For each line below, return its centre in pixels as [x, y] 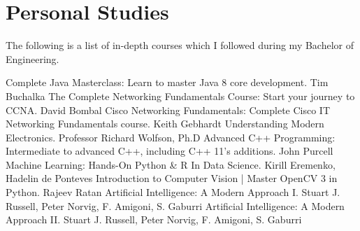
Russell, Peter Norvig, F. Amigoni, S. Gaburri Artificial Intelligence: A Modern [175, 205]
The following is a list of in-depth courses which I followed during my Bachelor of [180, 45]
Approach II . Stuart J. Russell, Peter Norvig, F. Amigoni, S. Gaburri [154, 219]
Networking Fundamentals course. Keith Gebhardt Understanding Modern [165, 124]
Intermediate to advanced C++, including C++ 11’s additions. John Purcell [170, 151]
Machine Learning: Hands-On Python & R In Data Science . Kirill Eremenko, [171, 164]
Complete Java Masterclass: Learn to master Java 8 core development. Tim [167, 82]
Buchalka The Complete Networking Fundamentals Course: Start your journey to [180, 96]
